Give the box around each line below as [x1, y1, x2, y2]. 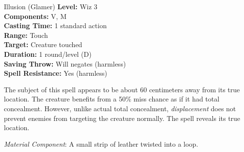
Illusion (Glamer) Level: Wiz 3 [4, 1, 98, 11]
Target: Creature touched [4, 39, 82, 50]
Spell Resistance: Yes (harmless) [4, 68, 108, 78]
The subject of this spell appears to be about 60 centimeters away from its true [4, 84, 240, 94]
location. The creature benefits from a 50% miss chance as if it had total [4, 94, 220, 104]
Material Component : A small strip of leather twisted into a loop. [4, 138, 198, 149]
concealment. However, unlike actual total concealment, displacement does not [4, 103, 236, 113]
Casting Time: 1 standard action [4, 20, 107, 31]
